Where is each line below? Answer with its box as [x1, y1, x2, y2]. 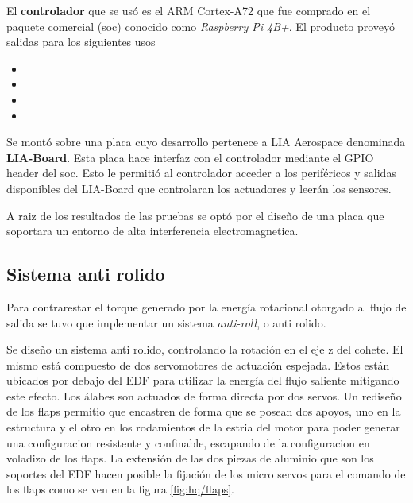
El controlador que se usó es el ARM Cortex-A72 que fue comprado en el [6, 2, 371, 18]
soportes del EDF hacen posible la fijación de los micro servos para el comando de [6, 465, 406, 482]
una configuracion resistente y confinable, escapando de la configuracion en [6, 434, 370, 451]
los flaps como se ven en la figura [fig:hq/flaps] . [6, 481, 234, 497]
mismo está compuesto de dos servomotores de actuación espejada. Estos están [6, 356, 390, 373]
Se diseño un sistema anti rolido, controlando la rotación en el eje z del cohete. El [6, 341, 403, 358]
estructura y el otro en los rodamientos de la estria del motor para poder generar [6, 419, 400, 435]
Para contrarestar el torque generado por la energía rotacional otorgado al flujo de [6, 298, 407, 315]
